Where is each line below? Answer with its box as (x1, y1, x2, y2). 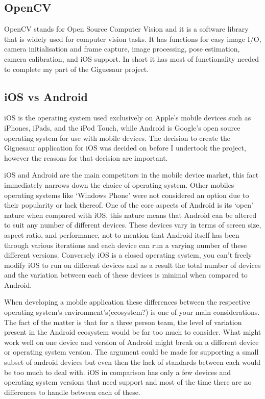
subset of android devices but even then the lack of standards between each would (4, 357, 261, 367)
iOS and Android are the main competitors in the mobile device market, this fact (4, 169, 259, 180)
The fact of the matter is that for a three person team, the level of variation (4, 316, 242, 327)
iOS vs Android (4, 88, 88, 104)
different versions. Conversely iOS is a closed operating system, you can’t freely (4, 250, 252, 260)
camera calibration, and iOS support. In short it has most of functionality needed (4, 53, 259, 64)
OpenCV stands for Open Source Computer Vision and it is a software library (4, 23, 249, 34)
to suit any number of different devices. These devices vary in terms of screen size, (4, 219, 261, 230)
